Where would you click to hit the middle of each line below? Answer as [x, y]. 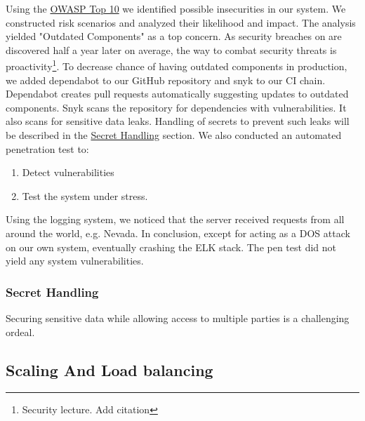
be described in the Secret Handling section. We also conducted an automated [174, 135]
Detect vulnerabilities [68, 172]
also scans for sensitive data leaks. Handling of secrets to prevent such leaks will [178, 121]
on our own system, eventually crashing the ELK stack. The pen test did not [171, 247]
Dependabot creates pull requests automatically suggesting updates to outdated [177, 94]
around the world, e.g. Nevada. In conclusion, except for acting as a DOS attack [178, 233]
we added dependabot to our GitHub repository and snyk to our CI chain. [166, 80]
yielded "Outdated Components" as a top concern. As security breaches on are [174, 36]
